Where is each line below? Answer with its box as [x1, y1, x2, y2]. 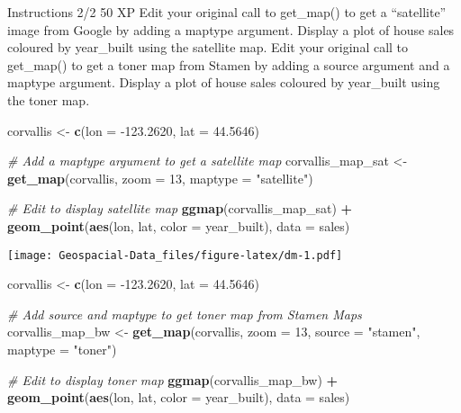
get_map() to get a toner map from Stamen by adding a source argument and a [7, 55, 450, 74]
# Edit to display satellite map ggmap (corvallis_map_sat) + [7, 199, 353, 218]
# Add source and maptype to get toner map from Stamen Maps [7, 304, 362, 323]
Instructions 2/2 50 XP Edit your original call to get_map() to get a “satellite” [7, 3, 447, 21]
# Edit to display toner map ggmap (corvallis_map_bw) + [7, 370, 339, 389]
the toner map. [7, 90, 90, 109]
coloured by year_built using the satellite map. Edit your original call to [7, 38, 409, 57]
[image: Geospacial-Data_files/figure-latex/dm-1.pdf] [7, 248, 343, 262]
